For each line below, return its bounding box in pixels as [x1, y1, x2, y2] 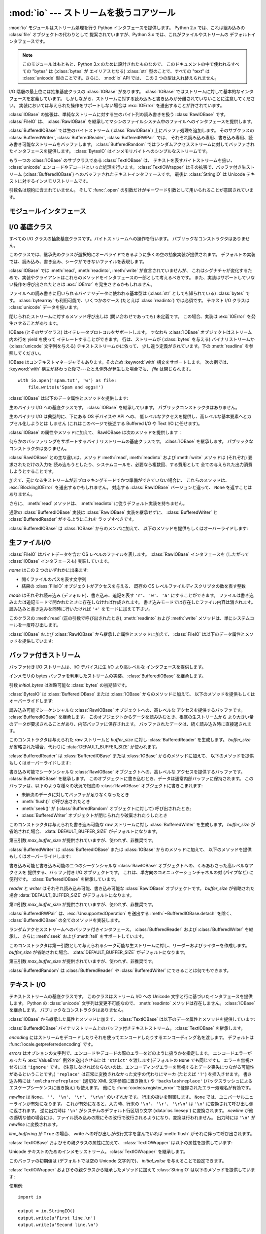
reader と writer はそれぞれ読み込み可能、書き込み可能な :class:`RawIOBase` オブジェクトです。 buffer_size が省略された [9, 885, 255, 891]
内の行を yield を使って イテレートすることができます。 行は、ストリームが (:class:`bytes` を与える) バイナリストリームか [9, 336, 255, 342]
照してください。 [9, 350, 44, 356]
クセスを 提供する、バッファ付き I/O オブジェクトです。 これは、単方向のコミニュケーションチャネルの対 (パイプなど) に [9, 869, 254, 875]
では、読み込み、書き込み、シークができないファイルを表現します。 [9, 258, 147, 264]
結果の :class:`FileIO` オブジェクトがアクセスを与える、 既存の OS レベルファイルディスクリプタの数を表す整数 [21, 583, 246, 589]
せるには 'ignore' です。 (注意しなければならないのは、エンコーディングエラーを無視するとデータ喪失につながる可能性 [9, 1064, 255, 1070]
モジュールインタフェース [9, 207, 86, 215]
